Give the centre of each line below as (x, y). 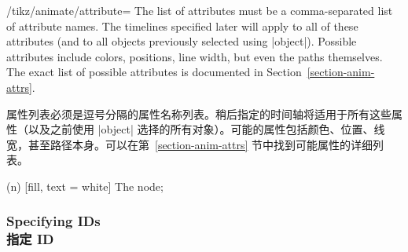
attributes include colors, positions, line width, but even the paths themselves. (195, 56)
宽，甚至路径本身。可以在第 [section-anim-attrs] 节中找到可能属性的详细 (190, 144)
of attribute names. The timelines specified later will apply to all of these (182, 26)
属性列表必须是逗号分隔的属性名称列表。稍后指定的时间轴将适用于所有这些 (199, 113)
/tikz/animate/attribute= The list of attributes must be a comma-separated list (200, 10)
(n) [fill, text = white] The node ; (85, 186)
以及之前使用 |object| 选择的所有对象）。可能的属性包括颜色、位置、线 (206, 129)
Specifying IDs (53, 221)
